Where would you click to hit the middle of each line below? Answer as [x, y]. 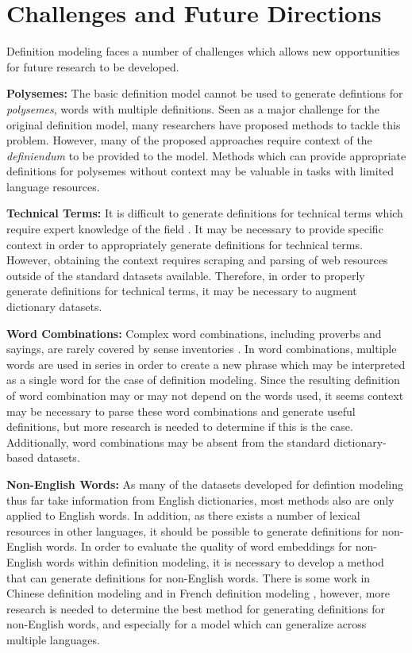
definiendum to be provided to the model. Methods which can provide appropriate [206, 155]
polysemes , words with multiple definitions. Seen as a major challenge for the [193, 108]
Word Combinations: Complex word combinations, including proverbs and [194, 333]
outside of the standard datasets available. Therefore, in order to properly [186, 275]
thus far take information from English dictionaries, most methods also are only [200, 499]
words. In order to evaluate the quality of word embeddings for [199, 546]
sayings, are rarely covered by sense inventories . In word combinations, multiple [202, 349]
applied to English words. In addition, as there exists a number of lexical [183, 515]
